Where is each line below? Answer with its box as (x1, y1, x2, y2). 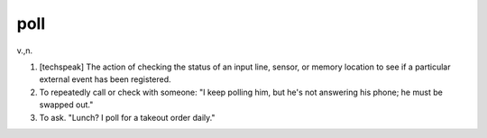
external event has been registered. (39, 74, 171, 85)
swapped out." (39, 99, 94, 110)
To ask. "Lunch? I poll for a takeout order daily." (39, 112, 216, 123)
